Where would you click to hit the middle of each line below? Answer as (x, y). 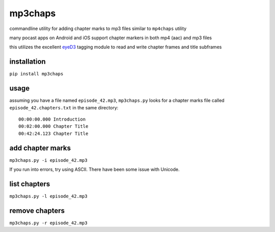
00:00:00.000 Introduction (52, 119)
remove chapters (37, 210)
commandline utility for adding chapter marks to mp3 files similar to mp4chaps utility (98, 28)
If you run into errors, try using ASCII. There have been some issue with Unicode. (95, 169)
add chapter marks (40, 148)
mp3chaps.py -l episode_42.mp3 (48, 196)
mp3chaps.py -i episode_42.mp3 (48, 160)
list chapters (30, 184)
